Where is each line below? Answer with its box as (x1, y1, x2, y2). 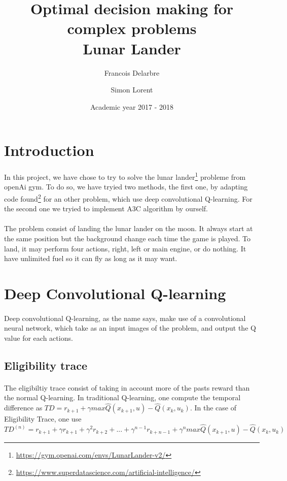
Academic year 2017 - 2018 (90, 101, 174, 112)
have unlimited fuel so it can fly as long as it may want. (4, 253, 177, 264)
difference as (4, 402, 43, 413)
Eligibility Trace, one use (4, 413, 82, 424)
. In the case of (190, 402, 237, 413)
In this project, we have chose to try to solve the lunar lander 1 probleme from (4, 170, 246, 182)
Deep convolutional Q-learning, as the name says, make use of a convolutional (4, 312, 246, 323)
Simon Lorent (111, 84, 153, 95)
